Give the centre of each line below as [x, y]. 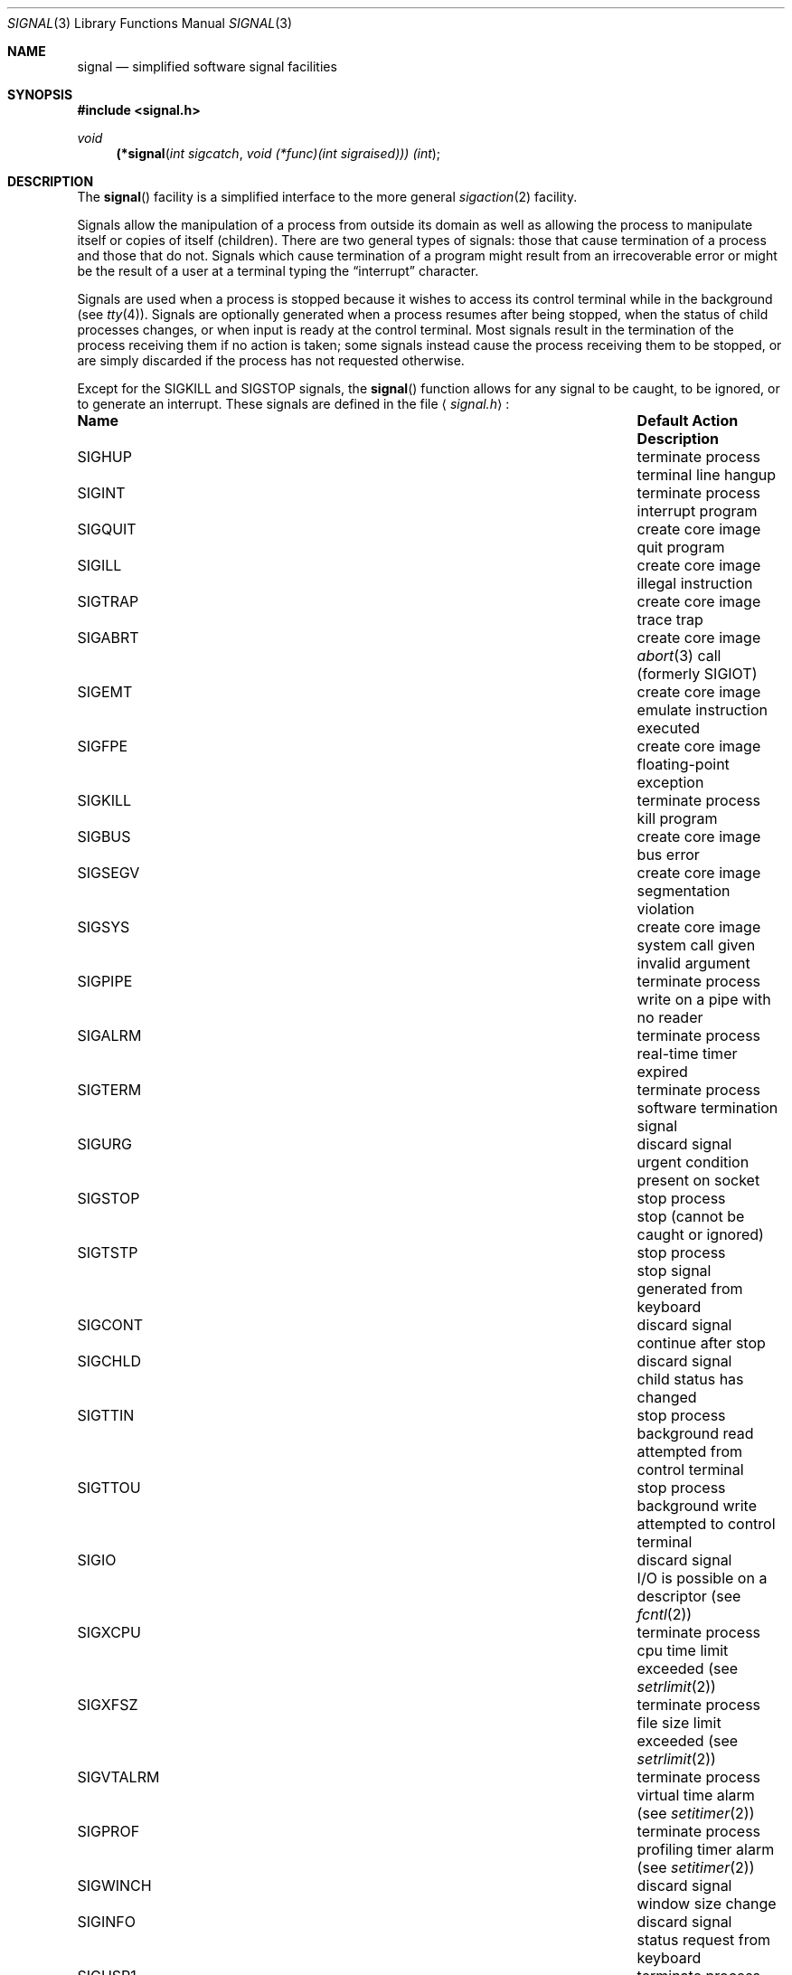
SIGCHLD [109, 1361]
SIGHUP [104, 457]
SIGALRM [109, 1035]
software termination [707, 1108]
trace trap [670, 619]
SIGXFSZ [108, 1705]
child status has [690, 1379]
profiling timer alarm [706, 1849]
